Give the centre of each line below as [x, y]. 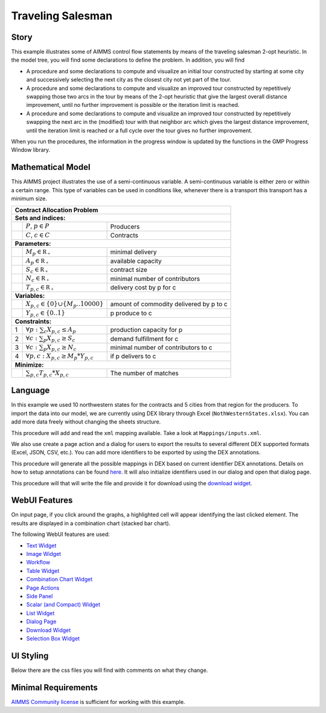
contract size [129, 270]
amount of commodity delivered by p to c [169, 304]
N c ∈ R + [37, 279]
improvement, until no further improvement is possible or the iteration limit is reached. [133, 105]
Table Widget [43, 570]
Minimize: [29, 364]
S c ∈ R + [37, 270]
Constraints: [33, 321]
